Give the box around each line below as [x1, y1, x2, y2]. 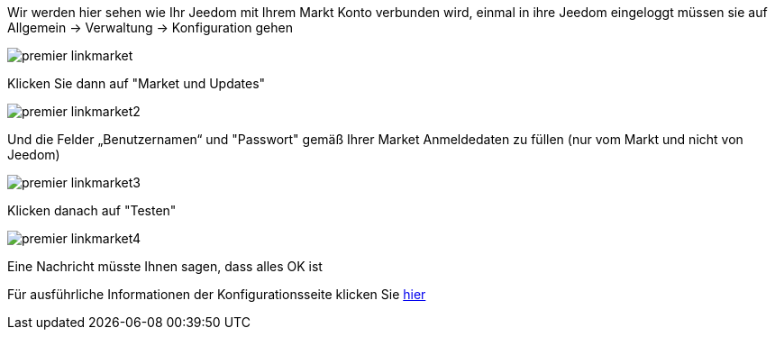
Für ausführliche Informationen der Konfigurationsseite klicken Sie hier [7, 287, 426, 302]
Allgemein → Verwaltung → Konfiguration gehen [7, 20, 293, 35]
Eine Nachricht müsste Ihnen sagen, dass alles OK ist [7, 259, 323, 274]
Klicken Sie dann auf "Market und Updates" [7, 76, 266, 91]
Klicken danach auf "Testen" [7, 203, 177, 218]
